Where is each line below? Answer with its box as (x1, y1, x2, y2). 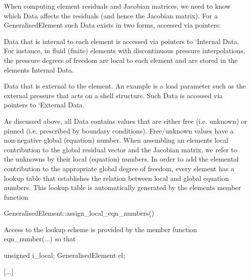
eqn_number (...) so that (4, 234, 76, 244)
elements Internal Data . (4, 64, 74, 74)
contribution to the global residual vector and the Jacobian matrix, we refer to (4, 144, 237, 154)
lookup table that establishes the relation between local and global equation (4, 173, 229, 183)
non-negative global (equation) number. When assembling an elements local (4, 135, 229, 145)
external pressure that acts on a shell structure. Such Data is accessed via (4, 90, 223, 100)
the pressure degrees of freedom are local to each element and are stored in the (4, 55, 238, 65)
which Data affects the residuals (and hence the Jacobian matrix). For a (4, 10, 218, 20)
